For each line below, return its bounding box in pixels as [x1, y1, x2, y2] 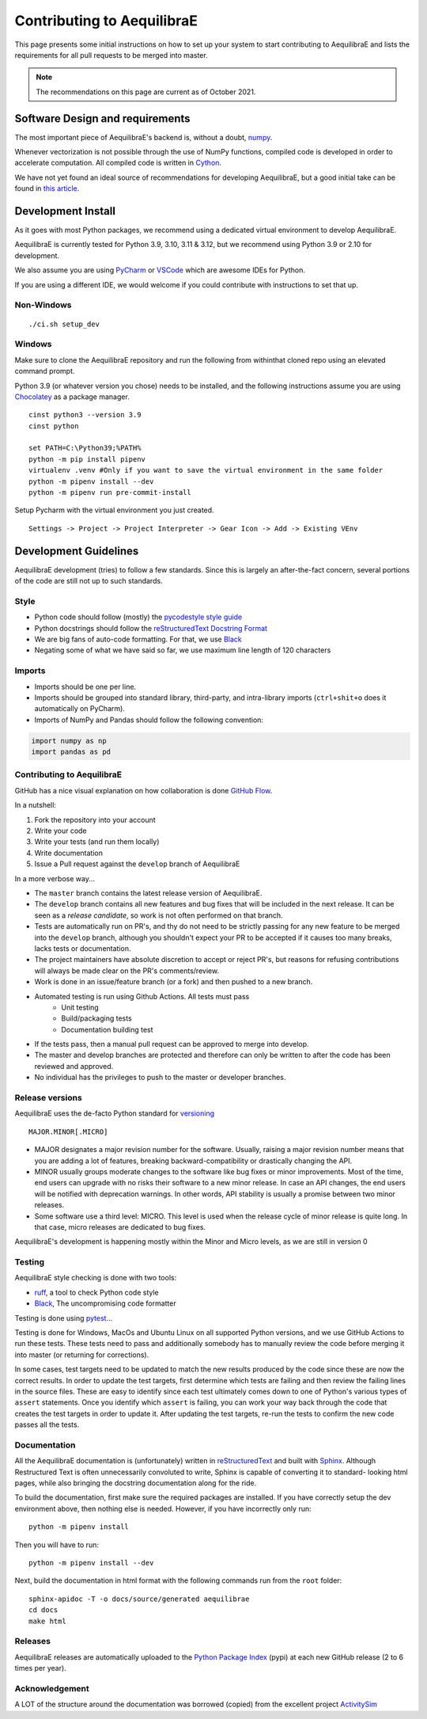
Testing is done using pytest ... [14, 1313, 113, 1322]
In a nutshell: [14, 801, 57, 810]
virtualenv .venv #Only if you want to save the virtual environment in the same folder [28, 466, 384, 475]
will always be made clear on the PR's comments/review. [34, 966, 220, 975]
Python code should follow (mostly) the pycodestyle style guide [34, 612, 243, 622]
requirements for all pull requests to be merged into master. [14, 50, 209, 59]
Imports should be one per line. [34, 682, 137, 691]
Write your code [34, 826, 87, 835]
